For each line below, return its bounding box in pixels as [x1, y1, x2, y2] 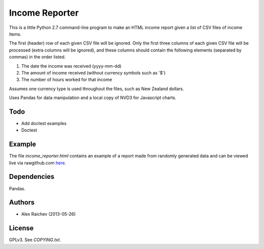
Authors [9, 199, 35, 207]
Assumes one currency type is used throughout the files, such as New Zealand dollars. [9, 86, 184, 92]
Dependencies [9, 173, 55, 181]
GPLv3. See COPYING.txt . [9, 237, 61, 243]
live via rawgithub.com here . [9, 160, 66, 166]
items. [9, 31, 22, 37]
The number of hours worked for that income [21, 76, 112, 83]
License [9, 224, 34, 232]
